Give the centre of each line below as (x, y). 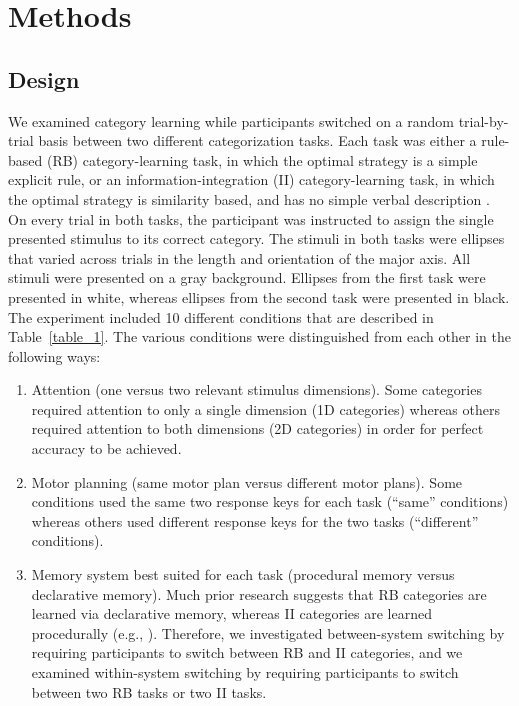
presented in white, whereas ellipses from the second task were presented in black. (259, 296)
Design (44, 78)
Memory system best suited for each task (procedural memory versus (243, 574)
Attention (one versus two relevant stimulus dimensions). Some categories (256, 389)
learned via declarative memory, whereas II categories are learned (231, 613)
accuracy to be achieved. (106, 448)
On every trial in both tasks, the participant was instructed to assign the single (251, 218)
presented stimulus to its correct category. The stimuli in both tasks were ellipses (256, 238)
